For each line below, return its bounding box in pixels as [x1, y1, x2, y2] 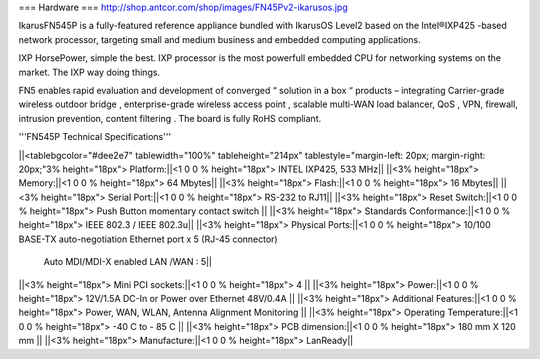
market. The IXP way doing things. [18, 66, 160, 78]
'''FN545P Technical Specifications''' [18, 131, 172, 143]
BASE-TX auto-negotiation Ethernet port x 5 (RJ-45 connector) [18, 233, 279, 245]
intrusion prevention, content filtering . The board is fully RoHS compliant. [18, 112, 322, 124]
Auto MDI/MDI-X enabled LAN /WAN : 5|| [43, 256, 212, 268]
